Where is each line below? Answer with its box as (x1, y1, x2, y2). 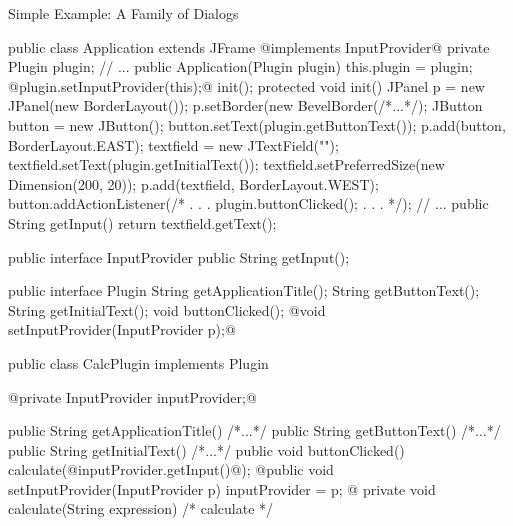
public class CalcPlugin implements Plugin (8, 352, 269, 373)
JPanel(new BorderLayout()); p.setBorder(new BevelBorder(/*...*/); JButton (8, 95, 483, 116)
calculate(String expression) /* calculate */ (8, 498, 274, 519)
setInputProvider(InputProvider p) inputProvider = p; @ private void (8, 478, 436, 499)
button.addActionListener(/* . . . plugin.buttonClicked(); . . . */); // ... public (8, 193, 489, 214)
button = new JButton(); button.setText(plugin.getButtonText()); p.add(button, (8, 114, 506, 135)
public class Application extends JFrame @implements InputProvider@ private (8, 36, 490, 57)
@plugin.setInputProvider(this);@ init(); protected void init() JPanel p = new (8, 75, 485, 96)
